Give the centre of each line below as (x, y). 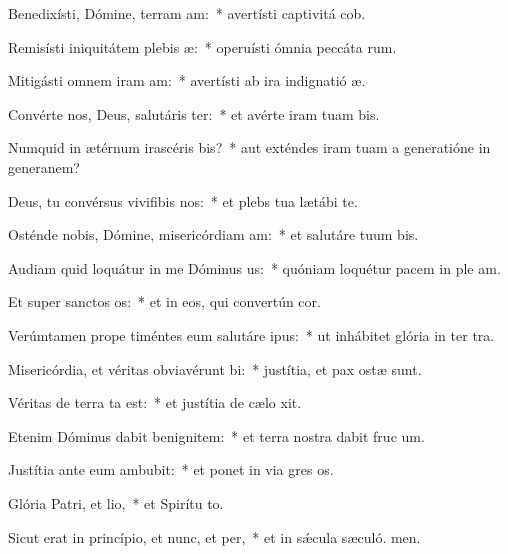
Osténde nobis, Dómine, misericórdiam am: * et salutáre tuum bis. (213, 234)
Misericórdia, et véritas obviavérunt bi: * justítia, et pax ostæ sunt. (215, 368)
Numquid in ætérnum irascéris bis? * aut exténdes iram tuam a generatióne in (249, 147)
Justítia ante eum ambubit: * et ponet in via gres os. (171, 469)
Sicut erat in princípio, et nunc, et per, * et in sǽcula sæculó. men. (214, 536)
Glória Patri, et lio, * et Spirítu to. (116, 502)
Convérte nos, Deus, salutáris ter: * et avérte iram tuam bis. (194, 113)
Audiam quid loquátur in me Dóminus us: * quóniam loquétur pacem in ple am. (254, 267)
